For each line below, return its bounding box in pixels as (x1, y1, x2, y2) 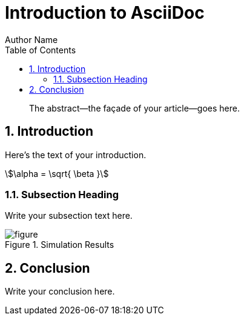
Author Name (5, 34, 58, 45)
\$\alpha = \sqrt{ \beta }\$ (5, 168, 109, 179)
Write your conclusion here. (5, 286, 115, 297)
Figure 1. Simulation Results (5, 239, 114, 250)
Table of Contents (5, 44, 76, 55)
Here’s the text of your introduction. (5, 149, 147, 160)
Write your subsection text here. (5, 210, 133, 221)
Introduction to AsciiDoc (5, 2, 205, 23)
